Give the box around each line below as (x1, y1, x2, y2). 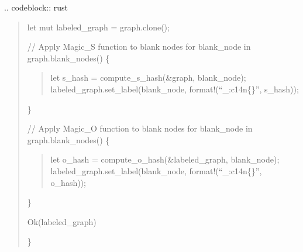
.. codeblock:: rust (4, 1, 68, 13)
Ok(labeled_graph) (27, 215, 97, 227)
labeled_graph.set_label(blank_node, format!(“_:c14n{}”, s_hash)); (50, 82, 299, 95)
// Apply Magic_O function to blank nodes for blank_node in (27, 122, 253, 134)
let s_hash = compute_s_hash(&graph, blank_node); (50, 71, 246, 84)
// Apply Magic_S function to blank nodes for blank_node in (27, 40, 251, 53)
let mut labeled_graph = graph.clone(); (27, 20, 170, 33)
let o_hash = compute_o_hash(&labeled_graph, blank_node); (50, 153, 280, 165)
